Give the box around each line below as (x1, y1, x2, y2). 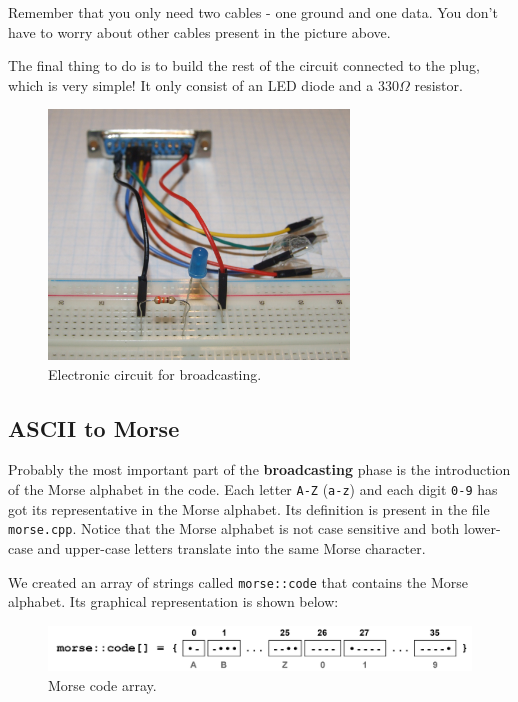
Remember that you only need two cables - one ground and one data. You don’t (8, 2, 498, 22)
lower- (464, 518, 501, 539)
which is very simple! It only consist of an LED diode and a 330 (8, 74, 399, 95)
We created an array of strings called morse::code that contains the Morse (8, 571, 468, 592)
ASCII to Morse (8, 412, 180, 443)
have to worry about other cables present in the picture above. (8, 21, 391, 42)
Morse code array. (48, 674, 157, 695)
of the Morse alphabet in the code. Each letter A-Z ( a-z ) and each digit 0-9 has (8, 479, 498, 500)
